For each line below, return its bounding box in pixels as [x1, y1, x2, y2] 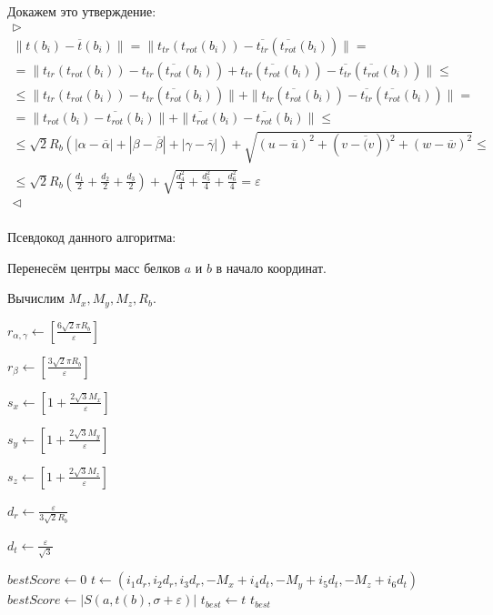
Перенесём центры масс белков [7, 257, 181, 277]
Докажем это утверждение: [7, 2, 156, 20]
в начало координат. [216, 257, 327, 277]
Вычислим [7, 288, 65, 307]
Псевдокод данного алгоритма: [7, 227, 176, 247]
